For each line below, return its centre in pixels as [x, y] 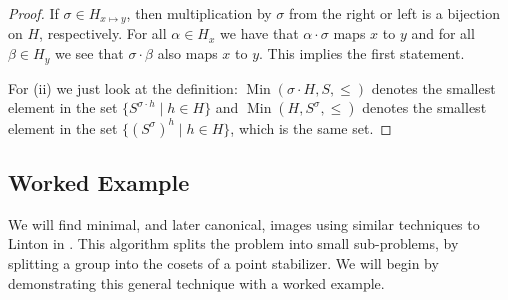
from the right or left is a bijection [394, 13]
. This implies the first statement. [362, 53]
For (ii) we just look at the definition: [123, 87]
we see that [89, 53]
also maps [187, 53]
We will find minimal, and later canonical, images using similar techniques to [244, 223]
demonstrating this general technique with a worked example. [196, 282]
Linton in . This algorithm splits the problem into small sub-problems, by [233, 243]
